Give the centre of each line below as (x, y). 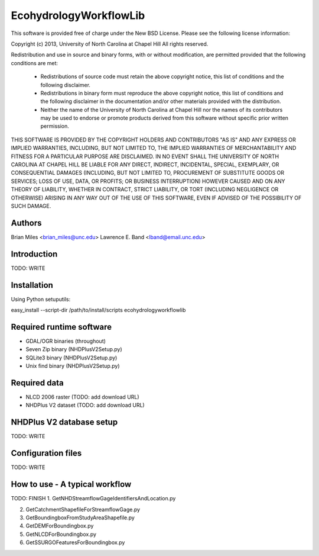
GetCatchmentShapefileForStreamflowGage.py (83, 509)
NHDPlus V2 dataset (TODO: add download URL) (85, 405)
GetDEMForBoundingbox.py (60, 526)
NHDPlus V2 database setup (64, 422)
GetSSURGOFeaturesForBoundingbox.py (75, 542)
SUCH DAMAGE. (31, 206)
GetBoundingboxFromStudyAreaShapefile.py (80, 518)
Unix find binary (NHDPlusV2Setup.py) (73, 366)
